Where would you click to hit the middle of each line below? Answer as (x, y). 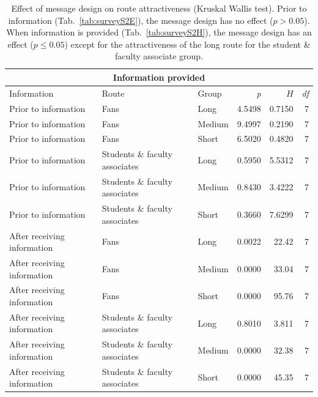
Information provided (159, 77)
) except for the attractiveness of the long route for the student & (187, 44)
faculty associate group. (159, 56)
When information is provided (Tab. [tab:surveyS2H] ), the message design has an (159, 32)
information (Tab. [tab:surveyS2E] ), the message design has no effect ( (141, 20)
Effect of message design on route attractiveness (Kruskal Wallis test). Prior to (159, 8)
